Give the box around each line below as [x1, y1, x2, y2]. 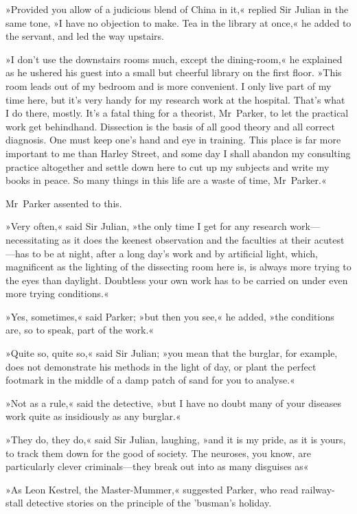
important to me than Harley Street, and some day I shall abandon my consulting [5, 145, 351, 160]
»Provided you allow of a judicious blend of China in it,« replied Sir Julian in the [5, 2, 349, 16]
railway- [301, 482, 335, 496]
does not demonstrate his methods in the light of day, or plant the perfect [5, 359, 316, 373]
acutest [314, 232, 345, 246]
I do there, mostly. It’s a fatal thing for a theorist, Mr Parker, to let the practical [5, 106, 349, 120]
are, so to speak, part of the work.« [5, 323, 154, 337]
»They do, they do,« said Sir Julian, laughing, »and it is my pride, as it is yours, [5, 432, 346, 447]
